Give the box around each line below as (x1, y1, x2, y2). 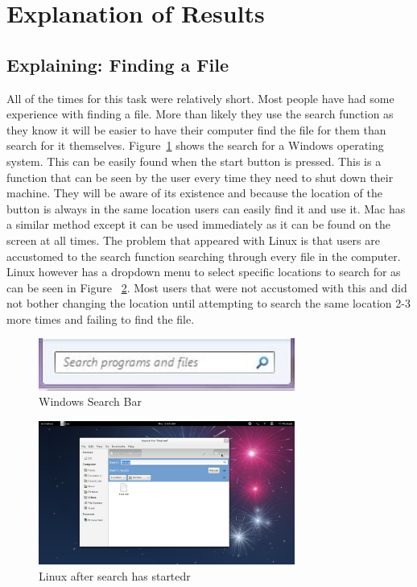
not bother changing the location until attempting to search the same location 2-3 (6, 295, 411, 312)
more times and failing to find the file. (6, 310, 195, 327)
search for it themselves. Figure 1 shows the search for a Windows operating (6, 137, 384, 154)
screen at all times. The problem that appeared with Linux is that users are (6, 231, 380, 248)
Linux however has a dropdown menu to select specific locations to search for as (6, 263, 401, 280)
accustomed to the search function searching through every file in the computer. (6, 247, 401, 264)
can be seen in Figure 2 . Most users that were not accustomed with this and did (6, 279, 407, 296)
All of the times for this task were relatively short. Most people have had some (6, 89, 394, 106)
